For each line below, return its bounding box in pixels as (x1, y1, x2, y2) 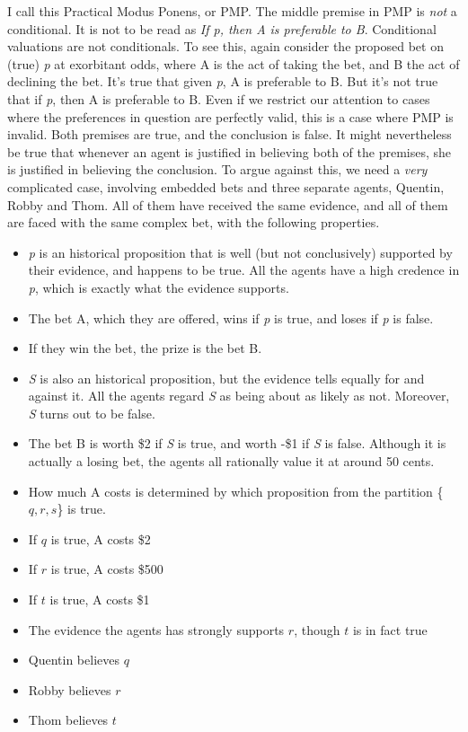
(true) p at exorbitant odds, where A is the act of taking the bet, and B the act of (7, 54, 460, 73)
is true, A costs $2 (50, 529, 151, 548)
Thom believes (28, 710, 109, 729)
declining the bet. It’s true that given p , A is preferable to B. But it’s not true (7, 72, 438, 91)
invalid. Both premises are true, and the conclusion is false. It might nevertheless (7, 125, 452, 144)
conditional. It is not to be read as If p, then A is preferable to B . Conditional (7, 19, 437, 38)
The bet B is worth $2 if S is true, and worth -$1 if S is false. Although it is (28, 434, 446, 453)
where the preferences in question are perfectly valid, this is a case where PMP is (7, 107, 454, 126)
